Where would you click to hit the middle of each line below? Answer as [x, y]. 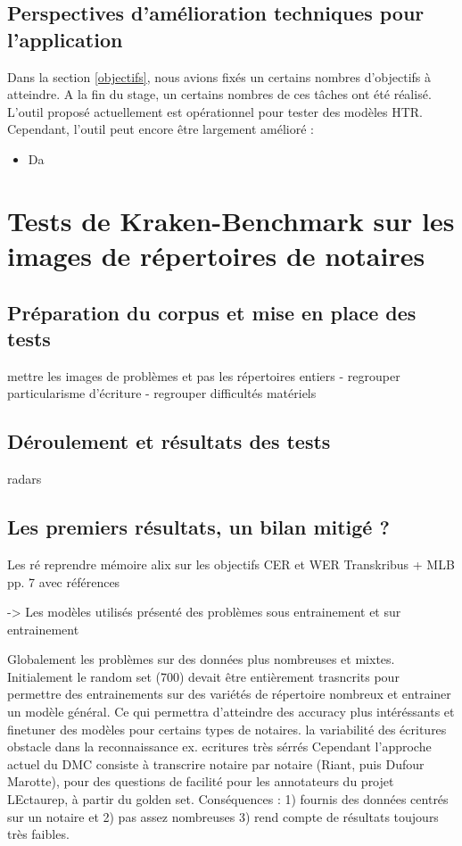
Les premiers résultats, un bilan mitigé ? [198, 527]
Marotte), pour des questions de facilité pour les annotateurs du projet [201, 781]
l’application [65, 39]
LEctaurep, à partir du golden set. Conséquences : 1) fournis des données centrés [228, 799]
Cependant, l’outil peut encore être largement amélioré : [161, 129]
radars [25, 479]
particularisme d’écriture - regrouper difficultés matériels [162, 393]
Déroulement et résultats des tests [169, 441]
